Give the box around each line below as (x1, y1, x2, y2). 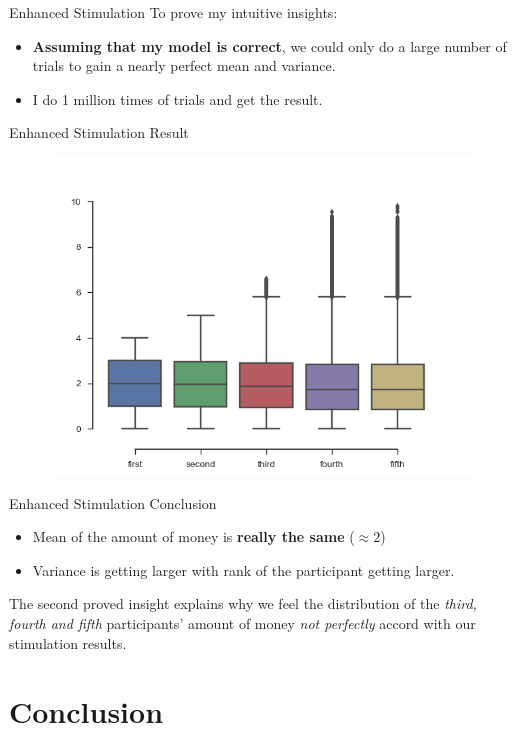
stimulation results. (9, 632, 127, 653)
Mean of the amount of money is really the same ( (32, 526, 355, 547)
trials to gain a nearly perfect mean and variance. (32, 55, 336, 76)
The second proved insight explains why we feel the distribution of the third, (9, 593, 477, 614)
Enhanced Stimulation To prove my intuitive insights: (9, 2, 338, 22)
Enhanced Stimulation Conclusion (9, 492, 217, 513)
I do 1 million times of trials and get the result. (32, 88, 323, 109)
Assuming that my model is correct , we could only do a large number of (32, 35, 507, 56)
